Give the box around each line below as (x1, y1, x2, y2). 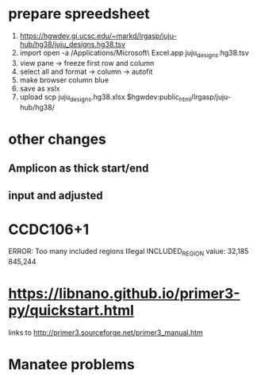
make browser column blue (19, 75, 109, 84)
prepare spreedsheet (8, 5, 151, 23)
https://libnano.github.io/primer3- (8, 285, 240, 302)
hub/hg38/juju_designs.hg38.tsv (19, 39, 125, 48)
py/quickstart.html (8, 302, 135, 320)
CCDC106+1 (8, 220, 90, 238)
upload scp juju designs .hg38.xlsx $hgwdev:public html (19, 92, 192, 103)
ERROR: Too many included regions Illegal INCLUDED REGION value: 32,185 (8, 247, 249, 258)
